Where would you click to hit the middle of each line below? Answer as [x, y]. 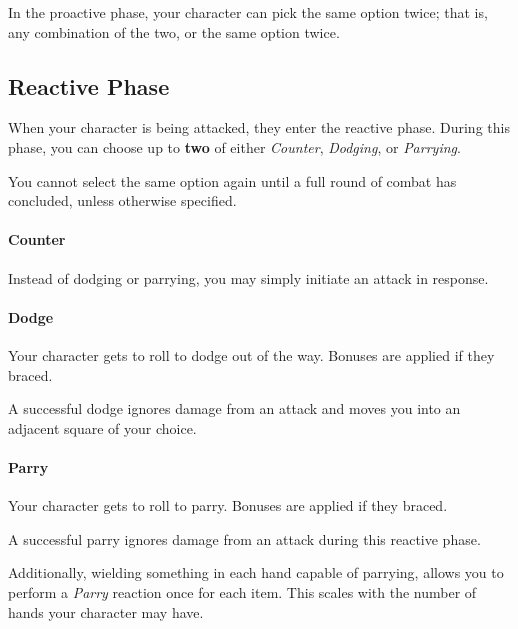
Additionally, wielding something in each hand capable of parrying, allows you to [256, 572]
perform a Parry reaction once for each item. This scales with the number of [242, 591]
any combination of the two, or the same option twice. [174, 31]
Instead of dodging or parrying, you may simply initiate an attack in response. [248, 277]
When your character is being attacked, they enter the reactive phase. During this [259, 127]
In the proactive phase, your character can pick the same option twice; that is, [248, 12]
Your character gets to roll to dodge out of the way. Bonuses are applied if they [251, 354]
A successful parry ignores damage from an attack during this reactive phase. [244, 538]
